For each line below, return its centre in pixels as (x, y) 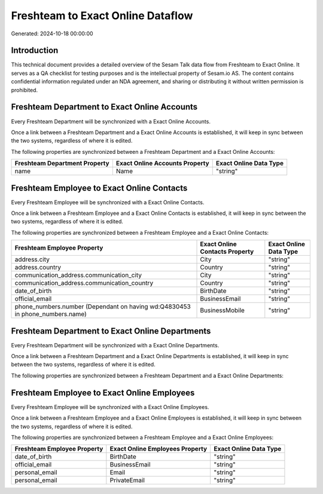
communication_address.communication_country (84, 283)
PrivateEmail (127, 480)
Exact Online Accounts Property (162, 163)
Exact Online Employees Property (159, 449)
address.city (32, 259)
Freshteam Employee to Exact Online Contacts (99, 188)
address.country (38, 268)
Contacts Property (227, 251)
